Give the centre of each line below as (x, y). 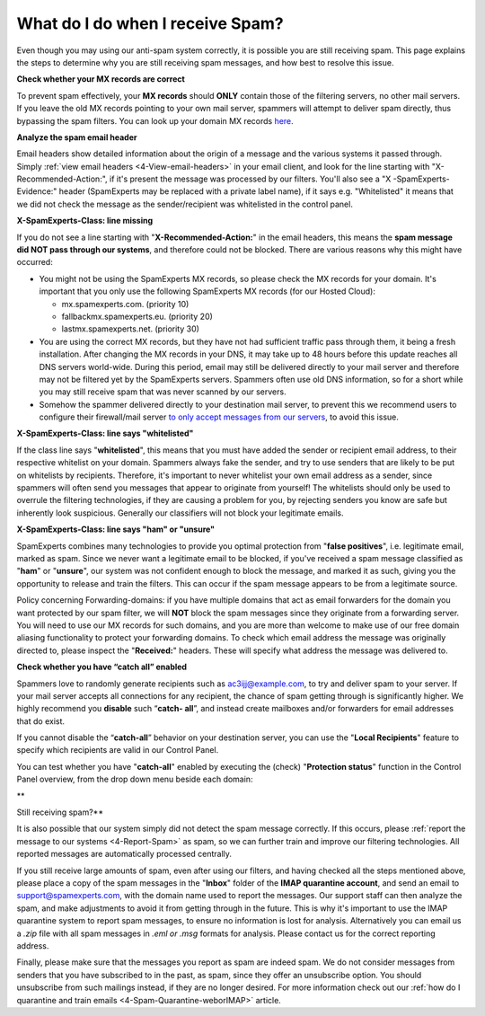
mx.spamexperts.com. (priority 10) (125, 304)
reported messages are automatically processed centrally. (124, 854)
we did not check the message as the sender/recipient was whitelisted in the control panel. (185, 204)
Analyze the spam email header (77, 137)
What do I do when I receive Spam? (150, 23)
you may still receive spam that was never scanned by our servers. (163, 392)
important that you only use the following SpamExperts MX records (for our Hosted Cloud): (207, 291)
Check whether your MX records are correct (101, 79)
